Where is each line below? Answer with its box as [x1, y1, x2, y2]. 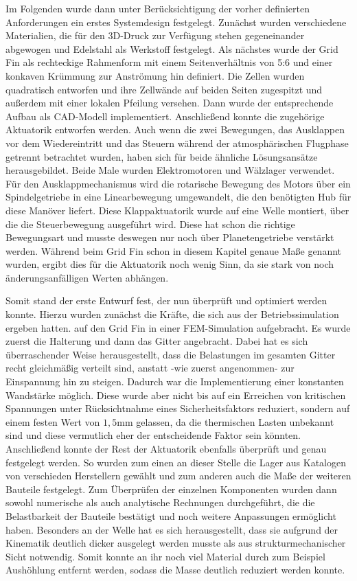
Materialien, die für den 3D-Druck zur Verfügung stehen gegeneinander [5, 28, 305, 43]
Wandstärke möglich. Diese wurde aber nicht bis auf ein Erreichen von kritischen [5, 387, 346, 402]
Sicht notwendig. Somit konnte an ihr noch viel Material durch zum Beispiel [5, 549, 325, 563]
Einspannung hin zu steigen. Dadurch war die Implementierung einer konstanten [5, 374, 344, 389]
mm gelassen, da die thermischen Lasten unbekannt [117, 414, 334, 429]
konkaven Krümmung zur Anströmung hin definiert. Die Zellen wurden [5, 68, 305, 82]
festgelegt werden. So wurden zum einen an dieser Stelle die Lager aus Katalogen [5, 455, 346, 469]
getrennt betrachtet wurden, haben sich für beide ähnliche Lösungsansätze [5, 149, 318, 163]
